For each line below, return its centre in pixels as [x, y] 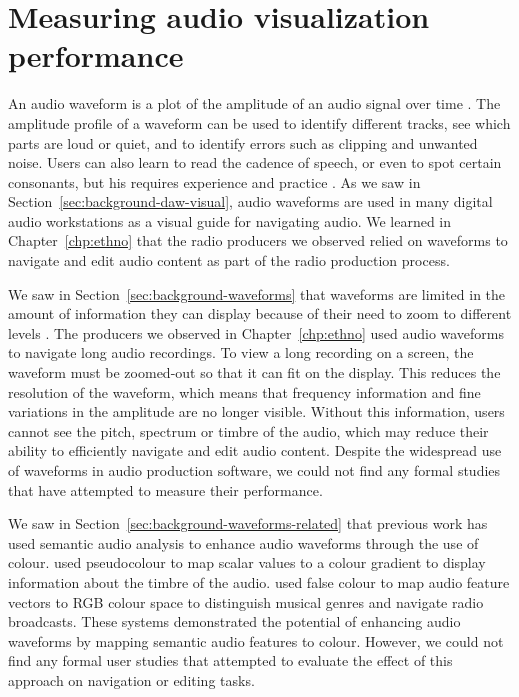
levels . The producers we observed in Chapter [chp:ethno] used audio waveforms [256, 332]
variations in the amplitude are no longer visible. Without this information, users [256, 411]
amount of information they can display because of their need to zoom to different [260, 313]
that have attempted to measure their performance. [165, 489]
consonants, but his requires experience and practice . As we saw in [214, 181]
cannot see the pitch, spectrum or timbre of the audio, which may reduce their [248, 430]
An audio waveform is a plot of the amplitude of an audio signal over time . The [254, 103]
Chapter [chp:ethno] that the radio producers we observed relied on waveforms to [258, 240]
